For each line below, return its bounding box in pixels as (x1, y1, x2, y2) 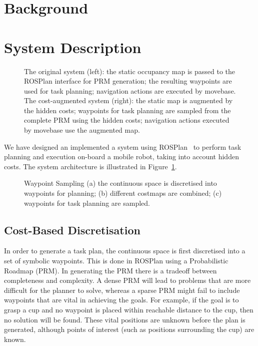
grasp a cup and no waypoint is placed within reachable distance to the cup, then (4, 304, 253, 314)
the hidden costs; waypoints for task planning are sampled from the (24, 105, 231, 115)
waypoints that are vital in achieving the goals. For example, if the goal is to (4, 294, 239, 305)
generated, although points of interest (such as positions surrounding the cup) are (4, 324, 254, 334)
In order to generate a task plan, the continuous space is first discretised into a (4, 245, 245, 256)
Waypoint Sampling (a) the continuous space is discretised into (24, 178, 217, 188)
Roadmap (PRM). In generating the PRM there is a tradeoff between (4, 265, 217, 275)
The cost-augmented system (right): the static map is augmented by (24, 95, 233, 106)
